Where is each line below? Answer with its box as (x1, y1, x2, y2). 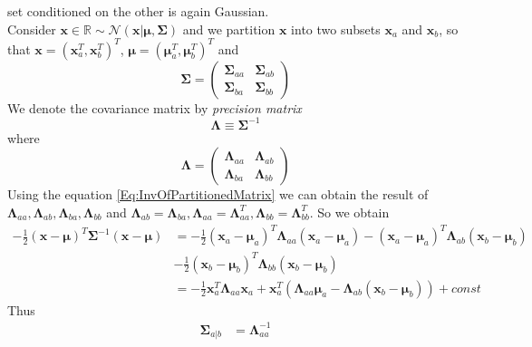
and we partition (182, 19, 276, 38)
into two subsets (291, 19, 381, 38)
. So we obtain (309, 202, 390, 221)
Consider (7, 19, 56, 38)
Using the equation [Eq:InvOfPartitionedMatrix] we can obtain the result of (7, 185, 429, 204)
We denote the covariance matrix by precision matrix (7, 98, 302, 117)
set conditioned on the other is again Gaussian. (7, 2, 269, 20)
